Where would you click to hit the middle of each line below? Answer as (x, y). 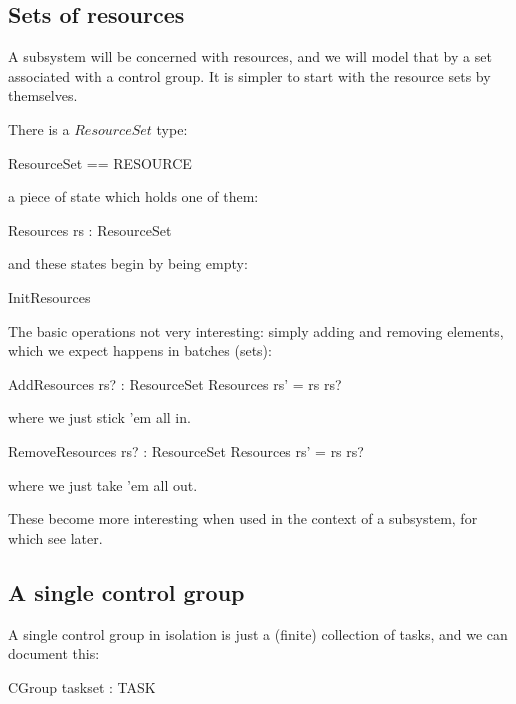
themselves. (43, 95)
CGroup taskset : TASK (82, 686)
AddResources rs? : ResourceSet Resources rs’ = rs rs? (175, 383)
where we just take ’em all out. (103, 484)
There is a (39, 128)
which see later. (55, 537)
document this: (54, 653)
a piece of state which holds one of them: (133, 196)
